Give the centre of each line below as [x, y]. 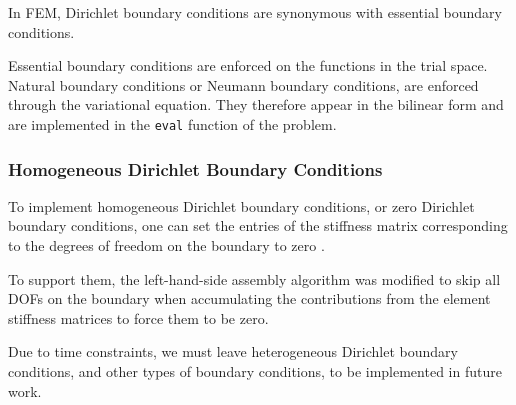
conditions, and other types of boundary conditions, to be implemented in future [255, 371]
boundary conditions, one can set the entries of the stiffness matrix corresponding [258, 225]
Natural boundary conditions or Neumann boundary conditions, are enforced [243, 84]
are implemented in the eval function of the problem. [172, 123]
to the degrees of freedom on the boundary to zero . [166, 245]
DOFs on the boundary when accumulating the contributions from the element [249, 298]
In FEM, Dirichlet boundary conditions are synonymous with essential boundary [255, 12]
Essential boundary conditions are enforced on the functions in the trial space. [248, 65]
